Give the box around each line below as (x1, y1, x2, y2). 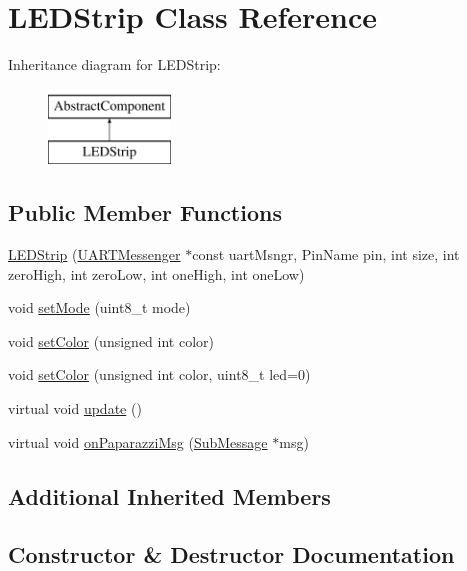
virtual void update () (8, 398, 142, 419)
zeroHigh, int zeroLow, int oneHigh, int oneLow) (8, 263, 305, 284)
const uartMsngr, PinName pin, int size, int (192, 244, 460, 265)
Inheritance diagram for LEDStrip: (8, 54, 221, 75)
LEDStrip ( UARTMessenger (8, 244, 181, 265)
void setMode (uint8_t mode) (8, 297, 191, 318)
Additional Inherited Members (8, 480, 331, 511)
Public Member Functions (8, 197, 282, 228)
